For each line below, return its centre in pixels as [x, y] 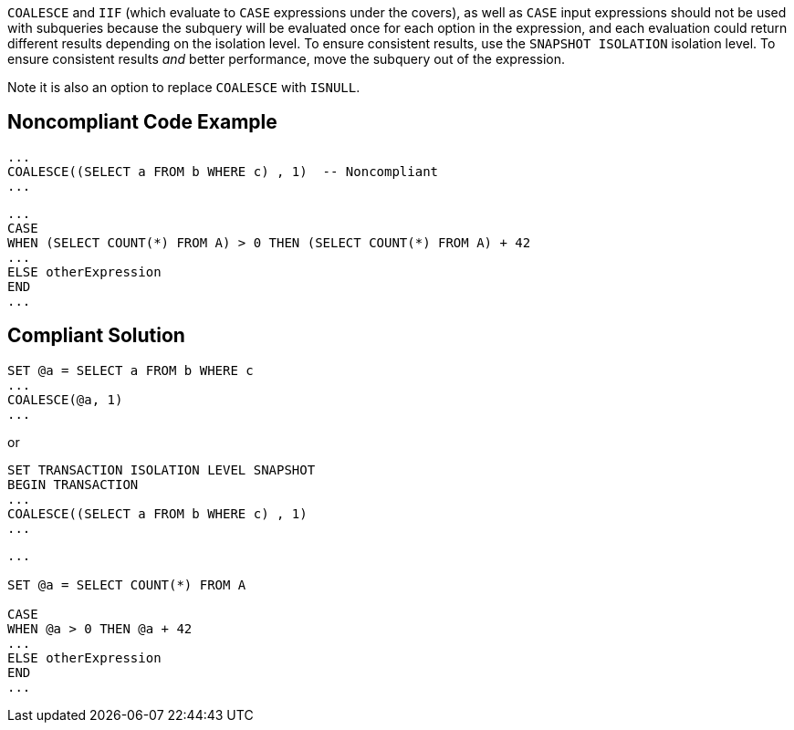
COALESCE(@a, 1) [65, 399]
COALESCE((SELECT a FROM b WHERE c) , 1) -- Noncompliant [223, 171]
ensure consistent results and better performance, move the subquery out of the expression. [287, 59]
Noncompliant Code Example [142, 122]
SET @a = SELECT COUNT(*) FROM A [127, 584]
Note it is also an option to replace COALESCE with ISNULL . [184, 87]
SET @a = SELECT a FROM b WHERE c [131, 370]
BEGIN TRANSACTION [73, 484]
